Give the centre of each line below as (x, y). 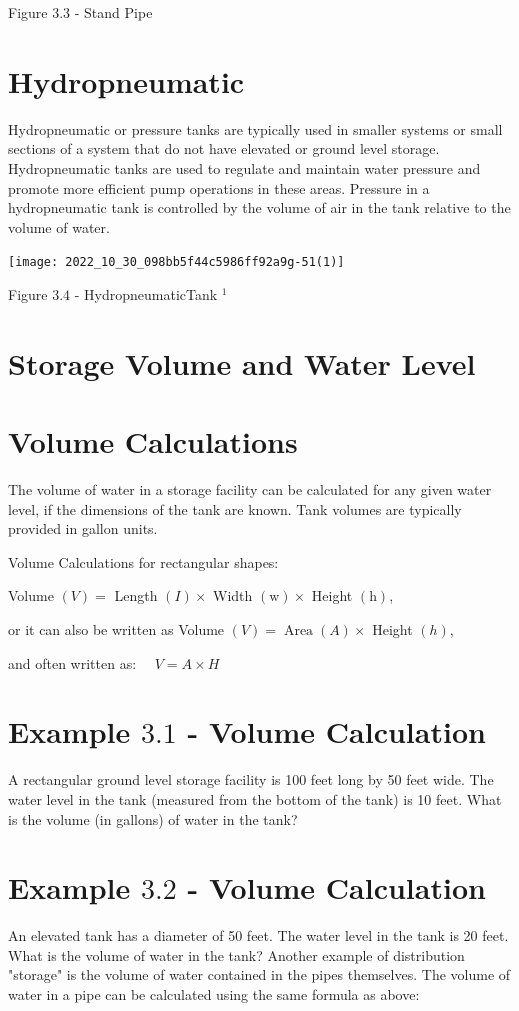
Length (136, 595)
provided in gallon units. (83, 528)
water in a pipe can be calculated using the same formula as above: (214, 994)
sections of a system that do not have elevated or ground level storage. (224, 148)
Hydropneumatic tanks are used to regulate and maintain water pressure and (244, 167)
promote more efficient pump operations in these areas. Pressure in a (219, 187)
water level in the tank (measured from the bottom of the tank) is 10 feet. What (255, 798)
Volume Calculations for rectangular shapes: (143, 561)
